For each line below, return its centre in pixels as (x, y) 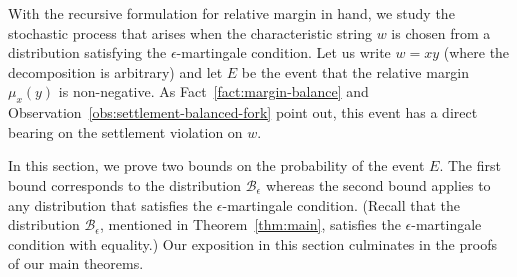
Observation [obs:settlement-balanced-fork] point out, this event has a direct (243, 112)
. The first (470, 165)
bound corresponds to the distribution (124, 184)
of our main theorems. (76, 263)
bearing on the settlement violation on (125, 131)
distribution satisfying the (87, 52)
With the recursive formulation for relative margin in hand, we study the (231, 13)
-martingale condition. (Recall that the (341, 204)
